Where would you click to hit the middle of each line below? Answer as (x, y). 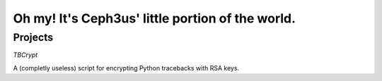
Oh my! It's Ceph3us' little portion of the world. (155, 18)
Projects (33, 37)
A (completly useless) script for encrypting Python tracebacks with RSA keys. (126, 68)
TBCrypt (25, 55)
